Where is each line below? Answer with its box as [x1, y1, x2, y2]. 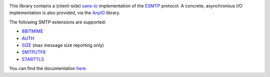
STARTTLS [21, 56, 44, 62]
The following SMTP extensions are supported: [9, 19, 106, 25]
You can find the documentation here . [9, 65, 87, 71]
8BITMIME [21, 28, 43, 34]
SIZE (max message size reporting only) [21, 42, 104, 48]
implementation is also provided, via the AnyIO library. [9, 10, 120, 16]
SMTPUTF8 [21, 49, 46, 55]
